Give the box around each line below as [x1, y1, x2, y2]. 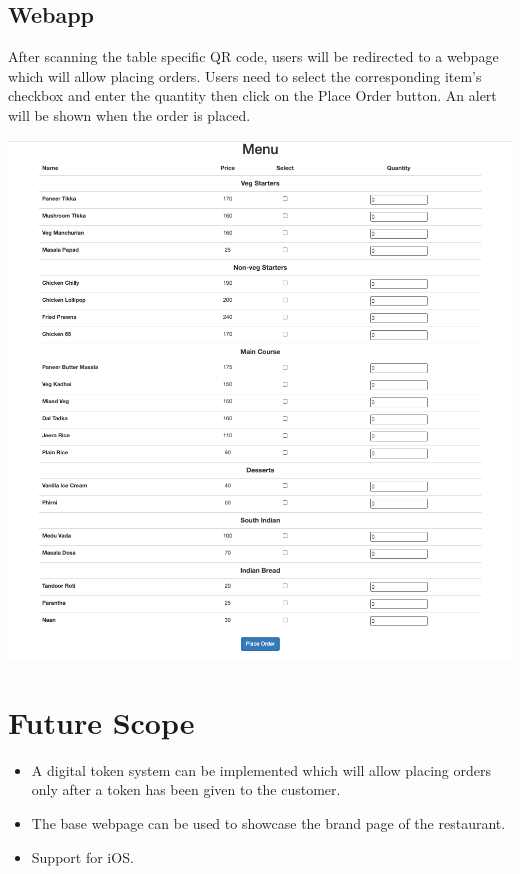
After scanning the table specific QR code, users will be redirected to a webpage [8, 46, 499, 67]
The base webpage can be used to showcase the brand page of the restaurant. [31, 813, 506, 833]
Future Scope [8, 701, 195, 742]
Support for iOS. [31, 846, 134, 867]
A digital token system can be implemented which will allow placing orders [31, 759, 491, 780]
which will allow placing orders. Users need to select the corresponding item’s [8, 65, 482, 86]
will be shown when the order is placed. [8, 104, 251, 125]
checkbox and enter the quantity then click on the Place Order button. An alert [8, 85, 497, 106]
